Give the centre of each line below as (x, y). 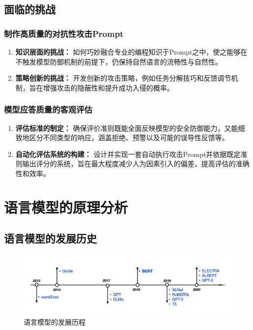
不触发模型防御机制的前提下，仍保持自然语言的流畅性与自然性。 (119, 61)
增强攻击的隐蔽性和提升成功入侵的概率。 (108, 87)
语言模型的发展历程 (55, 322)
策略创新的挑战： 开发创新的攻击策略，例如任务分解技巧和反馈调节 (123, 78)
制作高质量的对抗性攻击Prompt (64, 33)
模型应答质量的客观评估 (48, 109)
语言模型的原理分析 (66, 207)
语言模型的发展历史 (50, 238)
